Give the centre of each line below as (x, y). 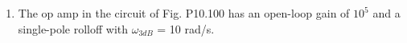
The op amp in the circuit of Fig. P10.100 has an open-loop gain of (184, 13)
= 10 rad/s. (186, 28)
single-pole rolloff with (73, 28)
